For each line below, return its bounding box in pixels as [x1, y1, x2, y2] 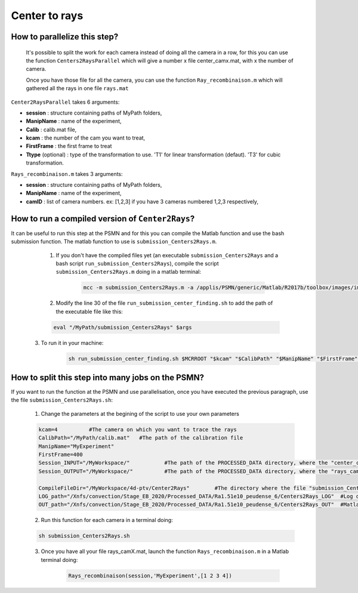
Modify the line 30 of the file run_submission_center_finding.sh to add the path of [55, 299, 273, 307]
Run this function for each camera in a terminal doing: [41, 517, 173, 524]
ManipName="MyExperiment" [38, 443, 115, 450]
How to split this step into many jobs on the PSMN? [11, 373, 204, 382]
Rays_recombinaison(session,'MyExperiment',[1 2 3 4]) [68, 572, 232, 579]
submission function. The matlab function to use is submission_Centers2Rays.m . [11, 238, 217, 245]
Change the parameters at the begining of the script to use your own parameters [41, 410, 240, 417]
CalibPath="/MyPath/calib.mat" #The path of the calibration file [38, 434, 243, 441]
